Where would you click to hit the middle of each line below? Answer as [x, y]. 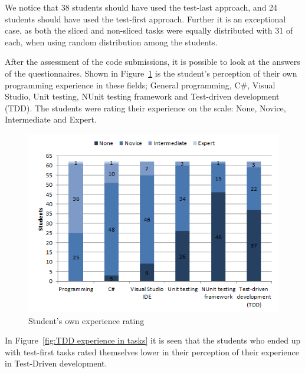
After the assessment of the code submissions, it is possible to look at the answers [152, 62]
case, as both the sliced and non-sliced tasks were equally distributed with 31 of [149, 30]
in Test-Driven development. [56, 363]
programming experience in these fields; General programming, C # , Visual [140, 85]
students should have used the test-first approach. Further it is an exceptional [145, 19]
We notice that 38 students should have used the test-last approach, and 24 [141, 7]
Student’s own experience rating [86, 320]
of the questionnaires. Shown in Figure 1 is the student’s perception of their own [151, 73]
